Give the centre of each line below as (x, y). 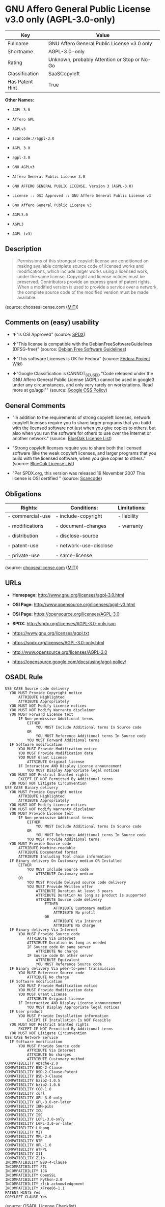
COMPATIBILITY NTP (24, 1141)
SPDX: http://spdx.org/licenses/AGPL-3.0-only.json (64, 623)
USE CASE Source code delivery (37, 688)
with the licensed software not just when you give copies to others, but (84, 428)
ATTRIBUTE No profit (74, 912)
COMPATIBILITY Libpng (27, 1128)
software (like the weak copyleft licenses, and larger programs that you (84, 453)
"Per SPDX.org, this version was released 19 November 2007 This (79, 473)
